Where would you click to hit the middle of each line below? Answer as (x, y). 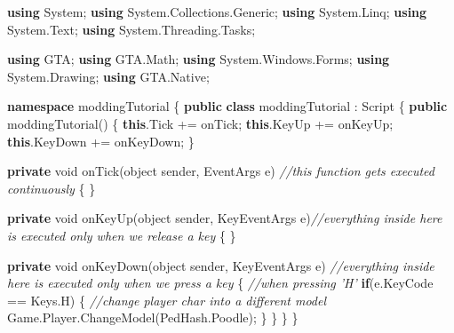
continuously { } (52, 188)
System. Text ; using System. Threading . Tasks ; (131, 29)
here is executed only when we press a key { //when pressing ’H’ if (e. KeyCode (220, 283)
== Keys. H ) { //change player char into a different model (167, 300)
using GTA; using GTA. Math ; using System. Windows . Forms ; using (199, 59)
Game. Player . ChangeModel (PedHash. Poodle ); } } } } (153, 317)
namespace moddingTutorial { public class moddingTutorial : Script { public (227, 106)
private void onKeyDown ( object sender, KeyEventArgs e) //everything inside (221, 265)
